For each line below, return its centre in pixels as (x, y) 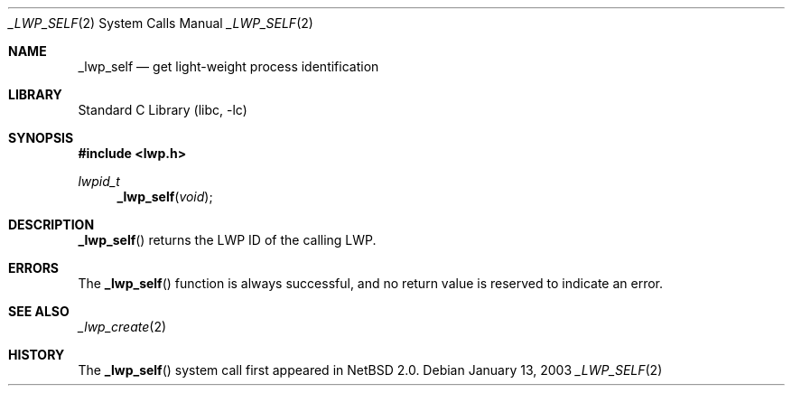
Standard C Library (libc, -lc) (163, 110)
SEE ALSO (39, 311)
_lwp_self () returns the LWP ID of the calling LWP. (227, 240)
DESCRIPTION (51, 225)
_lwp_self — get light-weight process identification (228, 66)
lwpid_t (99, 181)
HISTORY (37, 355)
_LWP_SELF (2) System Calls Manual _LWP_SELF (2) (161, 23)
